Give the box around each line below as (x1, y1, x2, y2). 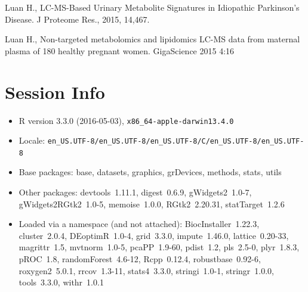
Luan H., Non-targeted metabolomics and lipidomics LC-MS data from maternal (5, 33, 300, 45)
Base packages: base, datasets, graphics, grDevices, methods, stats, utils (19, 166, 282, 178)
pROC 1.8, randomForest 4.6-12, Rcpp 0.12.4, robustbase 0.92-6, (19, 253, 261, 265)
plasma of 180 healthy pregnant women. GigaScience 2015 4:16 (5, 44, 235, 57)
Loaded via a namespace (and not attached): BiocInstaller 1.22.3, (19, 218, 260, 230)
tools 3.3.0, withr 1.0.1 (19, 276, 104, 288)
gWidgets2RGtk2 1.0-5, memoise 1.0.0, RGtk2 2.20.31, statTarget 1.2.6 (19, 197, 285, 210)
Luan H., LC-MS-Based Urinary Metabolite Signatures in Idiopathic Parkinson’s (5, 1, 300, 13)
